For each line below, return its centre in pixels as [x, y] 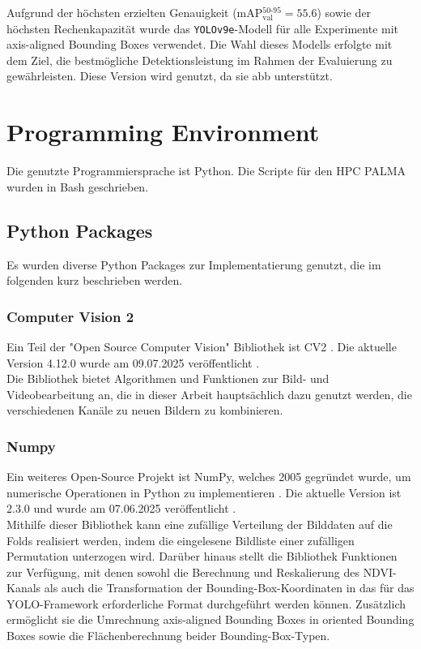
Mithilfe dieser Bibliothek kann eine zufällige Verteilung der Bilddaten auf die [200, 524]
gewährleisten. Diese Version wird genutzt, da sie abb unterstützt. [170, 76]
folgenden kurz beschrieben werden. [95, 280]
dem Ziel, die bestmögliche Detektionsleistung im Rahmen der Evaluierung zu [200, 60]
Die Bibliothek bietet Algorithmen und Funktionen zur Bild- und [168, 378]
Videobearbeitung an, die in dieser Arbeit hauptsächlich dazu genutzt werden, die [209, 394]
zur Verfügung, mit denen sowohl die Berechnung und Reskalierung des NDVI [200, 572]
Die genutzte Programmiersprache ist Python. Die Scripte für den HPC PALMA [206, 171]
